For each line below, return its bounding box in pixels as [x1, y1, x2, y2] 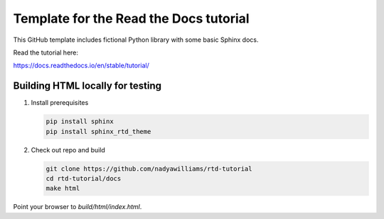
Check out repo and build [31, 145, 106, 154]
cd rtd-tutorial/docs [46, 174, 122, 182]
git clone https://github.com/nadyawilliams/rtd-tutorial [46, 164, 252, 173]
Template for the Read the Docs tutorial [13, 11, 250, 26]
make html [46, 184, 80, 193]
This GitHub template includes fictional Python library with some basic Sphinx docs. [13, 35, 259, 44]
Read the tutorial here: [13, 48, 78, 57]
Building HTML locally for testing [13, 80, 162, 92]
